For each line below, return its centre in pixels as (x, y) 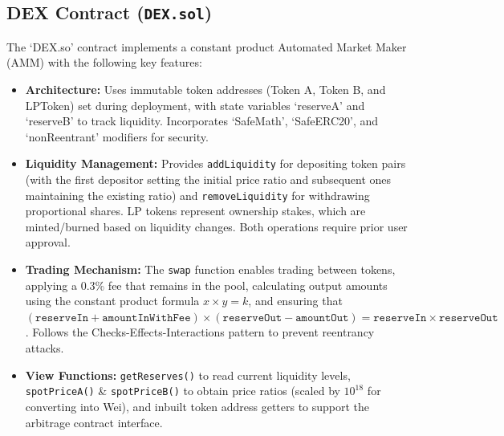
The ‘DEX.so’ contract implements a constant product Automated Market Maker (207, 46)
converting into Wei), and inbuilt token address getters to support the (197, 406)
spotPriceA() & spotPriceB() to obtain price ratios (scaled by (183, 391)
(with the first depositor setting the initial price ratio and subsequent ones (208, 179)
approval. (48, 242)
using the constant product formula (112, 301)
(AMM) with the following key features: (104, 62)
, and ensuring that (295, 301)
